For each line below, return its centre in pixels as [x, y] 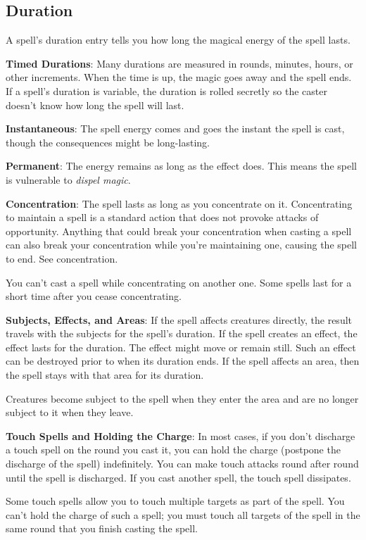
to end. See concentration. [62, 258]
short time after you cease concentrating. [94, 296]
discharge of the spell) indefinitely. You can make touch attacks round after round [182, 464]
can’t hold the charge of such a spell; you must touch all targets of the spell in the [183, 514]
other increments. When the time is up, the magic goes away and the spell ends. [179, 77]
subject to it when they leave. [70, 412]
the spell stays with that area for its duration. [105, 375]
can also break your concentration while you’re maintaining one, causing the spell [181, 245]
